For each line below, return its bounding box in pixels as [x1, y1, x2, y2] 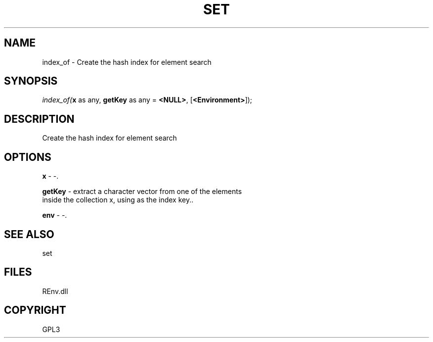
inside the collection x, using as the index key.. [42, 195, 194, 204]
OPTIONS [4, 150, 51, 163]
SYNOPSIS [4, 75, 58, 88]
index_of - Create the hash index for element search [42, 57, 212, 66]
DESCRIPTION [4, 112, 75, 125]
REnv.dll [42, 287, 68, 295]
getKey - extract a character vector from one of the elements [42, 187, 242, 196]
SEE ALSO [4, 228, 54, 241]
